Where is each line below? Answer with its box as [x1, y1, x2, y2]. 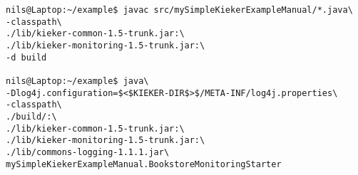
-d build [6, 52, 47, 63]
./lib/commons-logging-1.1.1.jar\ [6, 147, 170, 157]
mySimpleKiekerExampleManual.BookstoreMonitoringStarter [6, 159, 282, 169]
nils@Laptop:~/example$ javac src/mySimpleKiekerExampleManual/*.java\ [6, 5, 353, 15]
